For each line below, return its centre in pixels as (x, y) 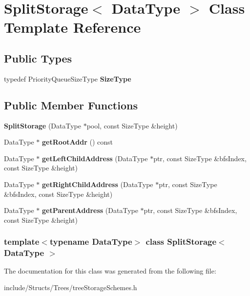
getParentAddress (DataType (90, 210)
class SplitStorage (181, 242)
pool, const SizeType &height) (132, 125)
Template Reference (73, 27)
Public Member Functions (71, 105)
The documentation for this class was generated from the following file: (110, 271)
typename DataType (91, 242)
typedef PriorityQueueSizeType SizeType (68, 78)
